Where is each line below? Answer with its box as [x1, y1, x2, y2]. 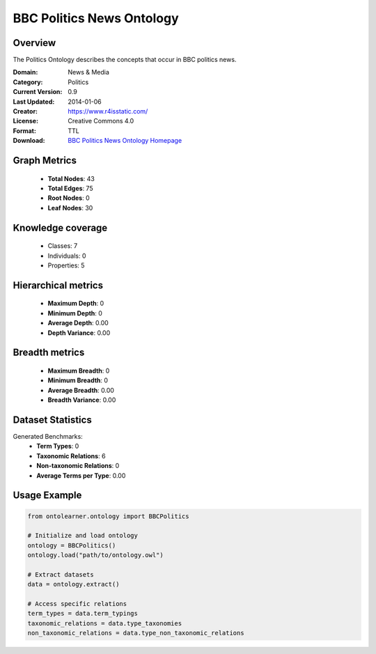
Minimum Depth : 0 [47, 309, 102, 317]
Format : [13, 126, 36, 135]
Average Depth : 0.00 [47, 319, 109, 327]
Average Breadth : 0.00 [47, 386, 115, 394]
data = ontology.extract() [27, 580, 120, 589]
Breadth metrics [13, 347, 85, 359]
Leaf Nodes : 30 [47, 203, 93, 212]
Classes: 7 [47, 242, 78, 250]
